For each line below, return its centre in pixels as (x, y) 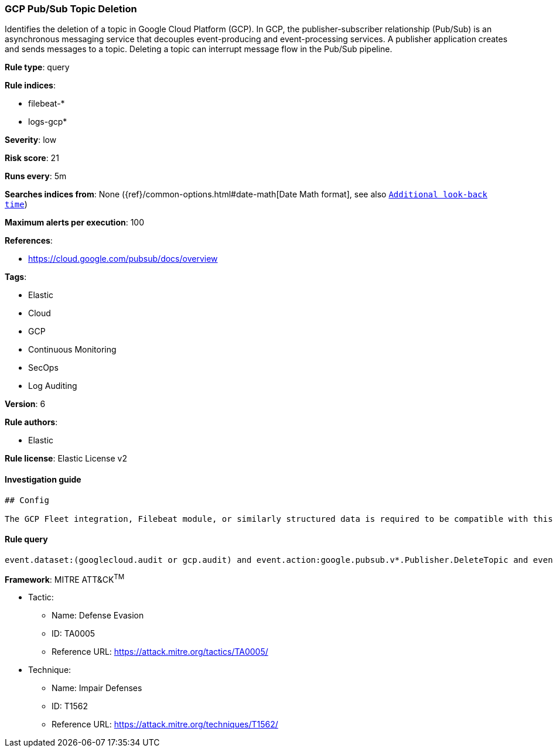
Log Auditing (53, 386)
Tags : (16, 277)
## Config (27, 500)
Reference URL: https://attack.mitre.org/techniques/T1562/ (165, 724)
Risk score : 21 (32, 158)
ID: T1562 (70, 706)
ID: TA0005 (74, 634)
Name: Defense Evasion (98, 616)
